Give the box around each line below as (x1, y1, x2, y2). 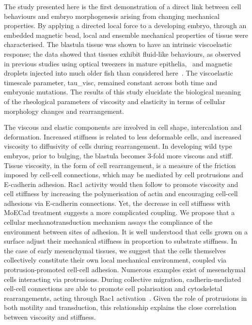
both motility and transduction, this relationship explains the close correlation (4, 302, 236, 312)
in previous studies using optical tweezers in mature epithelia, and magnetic (4, 58, 233, 68)
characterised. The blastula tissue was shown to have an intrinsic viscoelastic (4, 39, 232, 49)
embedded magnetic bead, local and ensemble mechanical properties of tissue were (4, 30, 248, 40)
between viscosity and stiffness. (4, 312, 96, 322)
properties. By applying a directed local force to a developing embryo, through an (4, 20, 247, 31)
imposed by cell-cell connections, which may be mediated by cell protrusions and (4, 170, 243, 180)
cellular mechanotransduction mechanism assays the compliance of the (4, 217, 213, 227)
